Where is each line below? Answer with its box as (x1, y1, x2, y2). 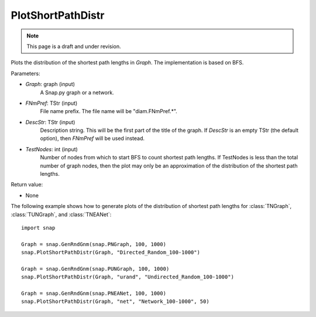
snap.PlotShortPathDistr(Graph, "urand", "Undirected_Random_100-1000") (21, 274, 234, 281)
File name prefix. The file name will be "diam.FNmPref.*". (40, 108, 178, 115)
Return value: (11, 181, 43, 188)
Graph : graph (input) (25, 81, 75, 88)
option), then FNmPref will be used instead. (40, 135, 145, 142)
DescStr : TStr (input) (25, 118, 75, 125)
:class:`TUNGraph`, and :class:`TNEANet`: (11, 211, 112, 218)
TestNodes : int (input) (25, 145, 78, 152)
